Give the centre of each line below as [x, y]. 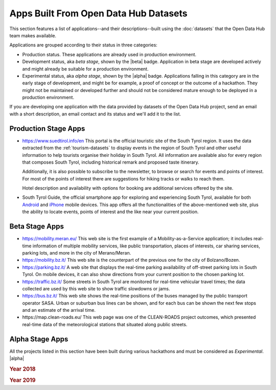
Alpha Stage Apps [39, 339]
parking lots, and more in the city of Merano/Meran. [77, 253]
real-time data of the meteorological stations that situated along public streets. [105, 324]
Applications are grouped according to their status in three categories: [84, 45]
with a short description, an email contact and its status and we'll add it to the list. [95, 114]
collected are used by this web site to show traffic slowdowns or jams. [96, 288]
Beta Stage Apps [37, 227]
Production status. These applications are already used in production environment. [109, 54]
